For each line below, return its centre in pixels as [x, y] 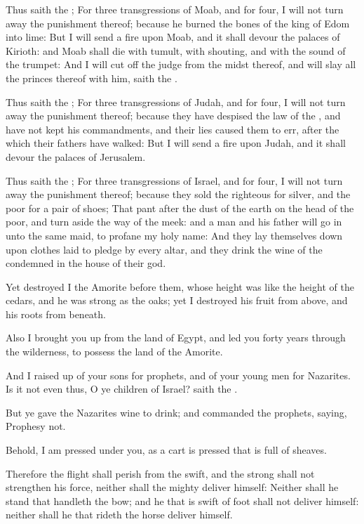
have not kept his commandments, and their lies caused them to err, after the [173, 129]
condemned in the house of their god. [86, 263]
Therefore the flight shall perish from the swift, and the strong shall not [160, 473]
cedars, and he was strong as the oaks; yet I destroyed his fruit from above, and [177, 300]
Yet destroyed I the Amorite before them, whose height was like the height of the [180, 286]
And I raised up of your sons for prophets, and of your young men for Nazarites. [178, 375]
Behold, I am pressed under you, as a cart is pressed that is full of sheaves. [166, 450]
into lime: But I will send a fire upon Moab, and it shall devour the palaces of [173, 37]
